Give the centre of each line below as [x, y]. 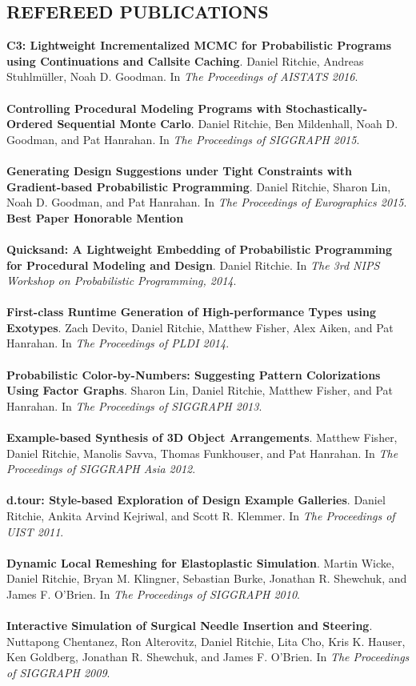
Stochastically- [327, 108]
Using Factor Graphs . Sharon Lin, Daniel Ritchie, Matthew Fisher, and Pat [200, 390]
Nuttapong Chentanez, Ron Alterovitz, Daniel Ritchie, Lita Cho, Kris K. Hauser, [206, 641]
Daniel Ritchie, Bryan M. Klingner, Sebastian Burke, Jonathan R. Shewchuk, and [207, 578]
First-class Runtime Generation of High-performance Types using [191, 312]
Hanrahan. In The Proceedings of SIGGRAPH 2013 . [134, 405]
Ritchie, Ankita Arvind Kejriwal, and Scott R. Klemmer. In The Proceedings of [201, 516]
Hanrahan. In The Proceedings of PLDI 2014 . [118, 343]
